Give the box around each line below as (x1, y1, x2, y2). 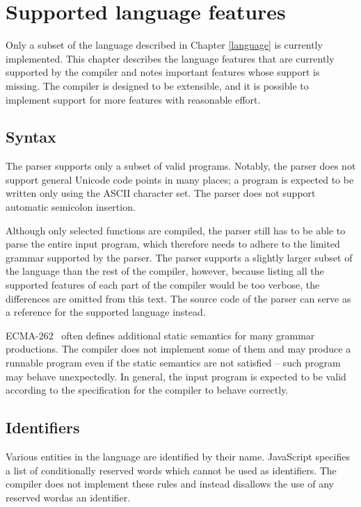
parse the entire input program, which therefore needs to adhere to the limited (6, 236, 340, 251)
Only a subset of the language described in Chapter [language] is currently (6, 38, 323, 52)
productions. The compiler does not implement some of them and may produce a (6, 341, 351, 356)
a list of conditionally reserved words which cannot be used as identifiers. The (6, 462, 337, 477)
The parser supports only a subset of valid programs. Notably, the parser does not (6, 159, 356, 173)
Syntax (6, 126, 56, 147)
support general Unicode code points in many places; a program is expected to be (6, 172, 354, 186)
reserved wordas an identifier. (6, 490, 131, 504)
